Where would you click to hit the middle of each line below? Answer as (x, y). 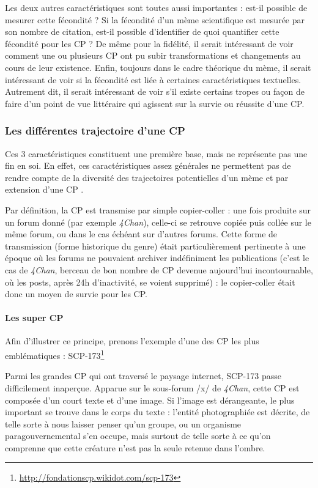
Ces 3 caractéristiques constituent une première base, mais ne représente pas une (156, 153)
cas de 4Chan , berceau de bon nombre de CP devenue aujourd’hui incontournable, (159, 269)
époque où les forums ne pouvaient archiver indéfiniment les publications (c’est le (157, 258)
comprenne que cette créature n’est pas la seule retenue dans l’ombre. (135, 447)
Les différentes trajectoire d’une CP (95, 131)
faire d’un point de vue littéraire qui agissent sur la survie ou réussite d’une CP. (155, 103)
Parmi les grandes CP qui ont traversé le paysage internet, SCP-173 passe (143, 376)
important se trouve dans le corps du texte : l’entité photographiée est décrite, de (157, 412)
